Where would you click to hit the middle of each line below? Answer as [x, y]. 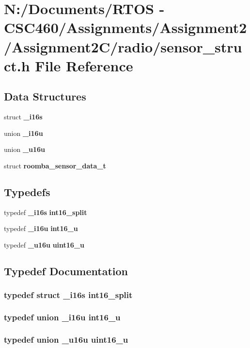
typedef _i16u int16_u [41, 228]
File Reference [84, 65]
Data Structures [45, 96]
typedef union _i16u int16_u [62, 317]
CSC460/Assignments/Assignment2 [125, 27]
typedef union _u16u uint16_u [66, 339]
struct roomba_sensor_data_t [55, 165]
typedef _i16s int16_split [46, 212]
